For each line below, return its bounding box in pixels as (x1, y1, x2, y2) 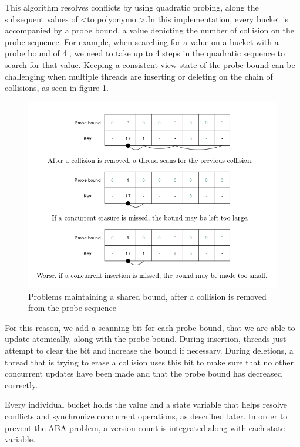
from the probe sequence (28, 302, 116, 314)
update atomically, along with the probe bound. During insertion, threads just (5, 333, 286, 345)
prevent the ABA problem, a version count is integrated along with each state (5, 421, 285, 434)
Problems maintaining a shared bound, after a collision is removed (28, 290, 267, 302)
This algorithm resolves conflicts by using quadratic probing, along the (5, 1, 259, 13)
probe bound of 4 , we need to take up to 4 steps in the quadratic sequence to (5, 47, 285, 59)
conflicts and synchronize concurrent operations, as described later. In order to (5, 409, 288, 422)
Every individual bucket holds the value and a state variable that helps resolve (5, 398, 287, 411)
